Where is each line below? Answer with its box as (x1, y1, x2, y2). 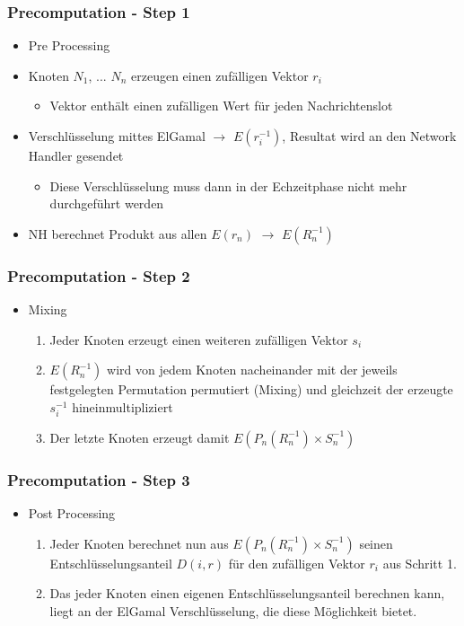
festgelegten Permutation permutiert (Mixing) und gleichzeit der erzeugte (49, 380, 453, 399)
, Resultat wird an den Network (282, 127, 457, 145)
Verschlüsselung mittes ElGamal (28, 127, 206, 145)
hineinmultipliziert (72, 397, 173, 416)
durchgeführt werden (49, 194, 164, 213)
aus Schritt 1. (382, 553, 457, 572)
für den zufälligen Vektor (228, 553, 365, 572)
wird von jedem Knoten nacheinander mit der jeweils (107, 360, 398, 379)
